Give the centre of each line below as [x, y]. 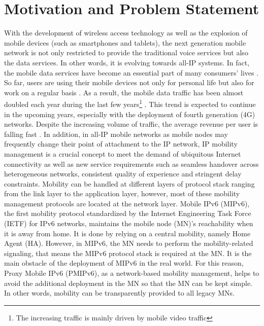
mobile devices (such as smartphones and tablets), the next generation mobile [125, 42]
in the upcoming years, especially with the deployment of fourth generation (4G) [130, 114]
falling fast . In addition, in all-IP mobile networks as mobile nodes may [116, 134]
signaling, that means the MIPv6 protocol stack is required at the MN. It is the [128, 253]
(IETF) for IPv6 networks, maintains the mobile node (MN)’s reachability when [129, 223]
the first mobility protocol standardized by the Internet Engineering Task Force [128, 213]
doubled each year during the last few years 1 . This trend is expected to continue [130, 103]
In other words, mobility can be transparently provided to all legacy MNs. [119, 293]
